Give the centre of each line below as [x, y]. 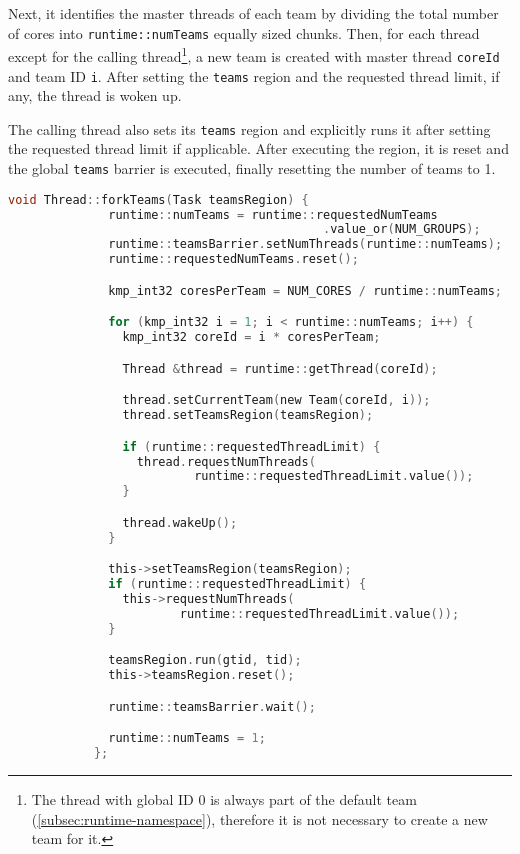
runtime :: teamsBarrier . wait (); [212, 706]
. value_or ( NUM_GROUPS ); [402, 229]
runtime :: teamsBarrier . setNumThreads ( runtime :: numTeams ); [305, 244]
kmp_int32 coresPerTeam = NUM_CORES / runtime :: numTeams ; [305, 290]
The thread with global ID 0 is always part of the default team [224, 798]
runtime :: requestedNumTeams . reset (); [233, 259]
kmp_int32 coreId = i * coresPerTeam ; [251, 337]
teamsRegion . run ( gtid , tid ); [205, 660]
